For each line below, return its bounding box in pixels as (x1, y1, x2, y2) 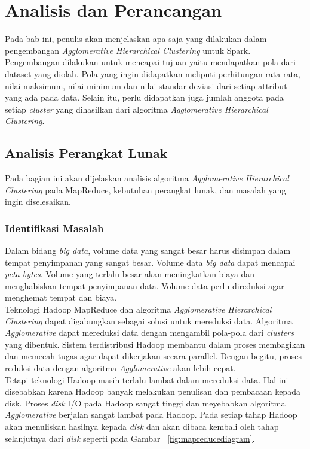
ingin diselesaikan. (5, 195, 72, 208)
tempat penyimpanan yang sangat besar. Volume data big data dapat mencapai (5, 256, 296, 268)
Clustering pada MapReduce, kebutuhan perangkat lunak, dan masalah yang (5, 183, 286, 196)
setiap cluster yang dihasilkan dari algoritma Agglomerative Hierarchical (5, 102, 268, 115)
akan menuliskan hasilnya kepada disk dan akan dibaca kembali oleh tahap (5, 420, 279, 432)
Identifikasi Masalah (5, 220, 104, 235)
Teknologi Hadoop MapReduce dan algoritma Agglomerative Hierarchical (5, 303, 272, 315)
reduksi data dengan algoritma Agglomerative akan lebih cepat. (5, 362, 236, 374)
